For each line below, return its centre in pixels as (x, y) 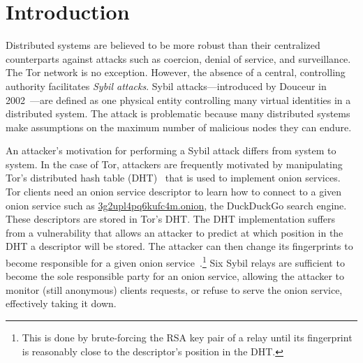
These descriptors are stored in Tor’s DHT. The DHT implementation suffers (171, 219)
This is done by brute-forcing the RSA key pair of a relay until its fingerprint (187, 338)
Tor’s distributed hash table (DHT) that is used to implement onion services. (173, 178)
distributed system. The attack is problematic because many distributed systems (178, 113)
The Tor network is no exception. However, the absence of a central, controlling (176, 72)
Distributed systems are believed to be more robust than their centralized (163, 45)
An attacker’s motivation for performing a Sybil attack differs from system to (171, 150)
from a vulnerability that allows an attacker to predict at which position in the (175, 232)
